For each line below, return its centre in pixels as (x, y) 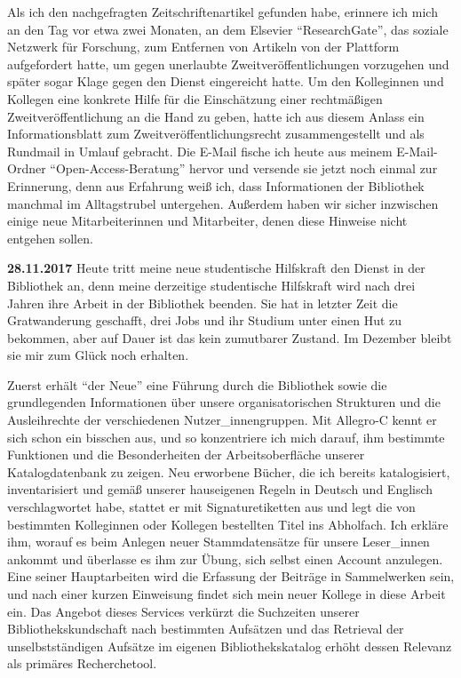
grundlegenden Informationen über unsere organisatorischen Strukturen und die (224, 402)
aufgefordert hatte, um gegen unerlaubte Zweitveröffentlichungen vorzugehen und (228, 64)
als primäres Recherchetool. (82, 663)
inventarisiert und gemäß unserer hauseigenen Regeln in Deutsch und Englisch (220, 489)
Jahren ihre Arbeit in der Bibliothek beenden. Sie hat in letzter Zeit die (203, 303)
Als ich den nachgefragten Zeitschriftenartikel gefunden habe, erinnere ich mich (223, 12)
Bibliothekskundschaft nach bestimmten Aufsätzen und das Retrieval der (206, 629)
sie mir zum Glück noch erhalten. (98, 355)
